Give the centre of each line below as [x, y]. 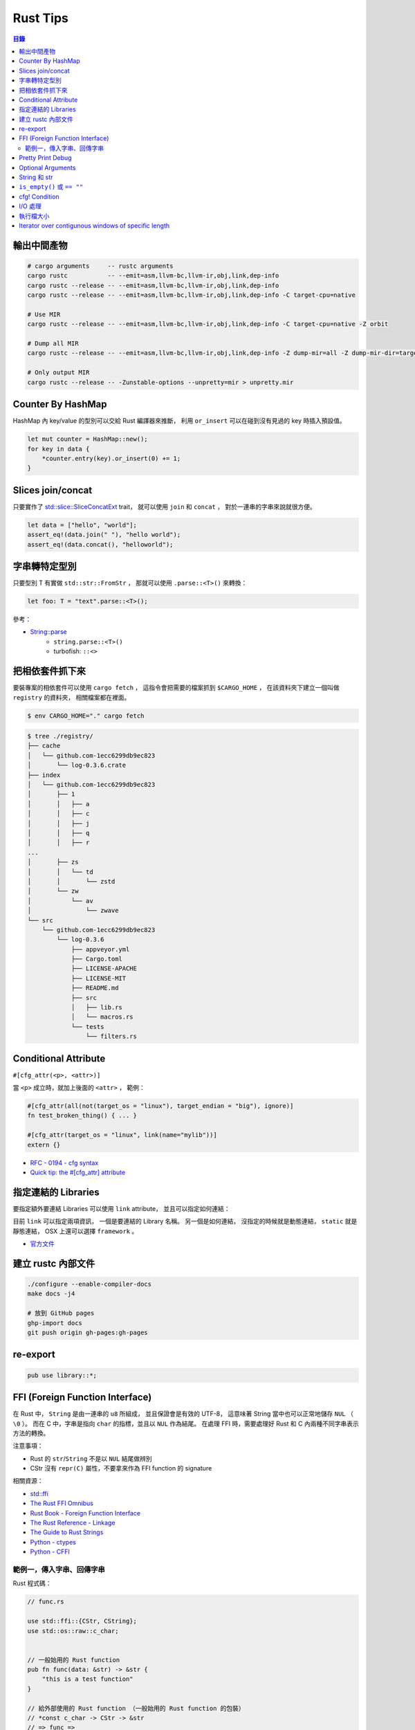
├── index [44, 775]
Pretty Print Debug [45, 158]
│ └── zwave [73, 911]
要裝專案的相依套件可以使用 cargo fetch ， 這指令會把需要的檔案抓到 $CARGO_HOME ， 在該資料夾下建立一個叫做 [176, 688]
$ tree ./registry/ [60, 736]
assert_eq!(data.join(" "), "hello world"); [104, 535]
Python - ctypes [53, 1542]
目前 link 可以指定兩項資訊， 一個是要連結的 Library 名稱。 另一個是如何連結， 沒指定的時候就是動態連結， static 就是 [185, 1221]
